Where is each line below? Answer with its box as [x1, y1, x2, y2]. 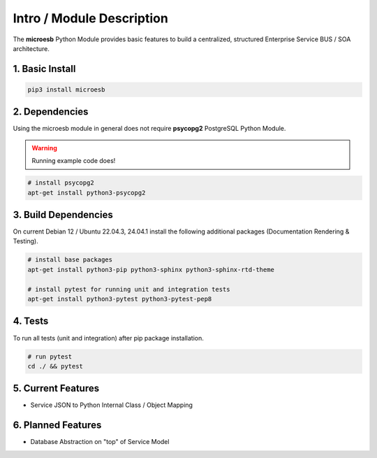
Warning [31, 143, 57, 152]
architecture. [13, 44, 50, 52]
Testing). [13, 237, 38, 245]
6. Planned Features [13, 420, 102, 431]
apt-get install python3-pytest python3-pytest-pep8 [27, 295, 212, 303]
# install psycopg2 [27, 179, 94, 187]
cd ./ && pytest [27, 362, 84, 370]
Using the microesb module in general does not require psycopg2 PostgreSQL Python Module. [13, 124, 286, 133]
